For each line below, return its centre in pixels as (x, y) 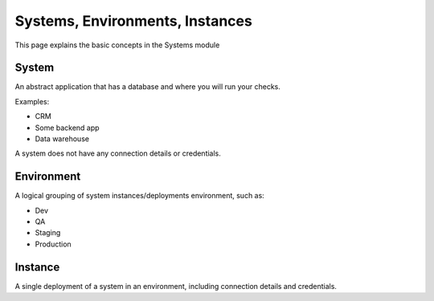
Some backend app (67, 128)
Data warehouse (62, 139)
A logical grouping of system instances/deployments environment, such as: (139, 196)
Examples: (32, 101)
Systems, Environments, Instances (133, 21)
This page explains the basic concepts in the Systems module (117, 45)
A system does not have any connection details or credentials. (118, 153)
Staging (48, 233)
